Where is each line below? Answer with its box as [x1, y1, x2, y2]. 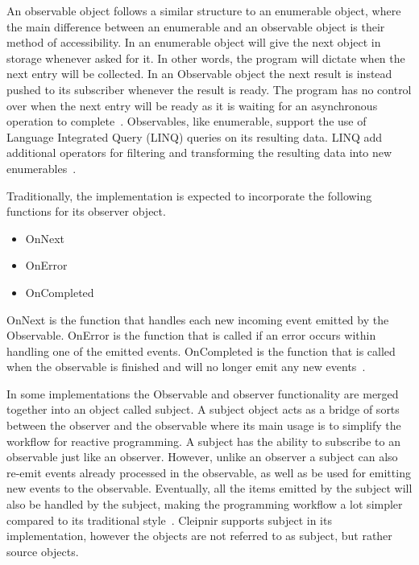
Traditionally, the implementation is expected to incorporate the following [6, 187, 372, 204]
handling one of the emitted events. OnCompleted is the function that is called [6, 342, 396, 359]
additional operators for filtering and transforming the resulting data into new [6, 144, 392, 161]
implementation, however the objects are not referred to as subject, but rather [6, 527, 392, 544]
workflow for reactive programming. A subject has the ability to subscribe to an [6, 432, 400, 449]
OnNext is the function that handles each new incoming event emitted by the [6, 311, 389, 328]
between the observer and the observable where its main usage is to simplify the [6, 417, 401, 434]
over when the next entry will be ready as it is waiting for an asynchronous [6, 97, 378, 113]
